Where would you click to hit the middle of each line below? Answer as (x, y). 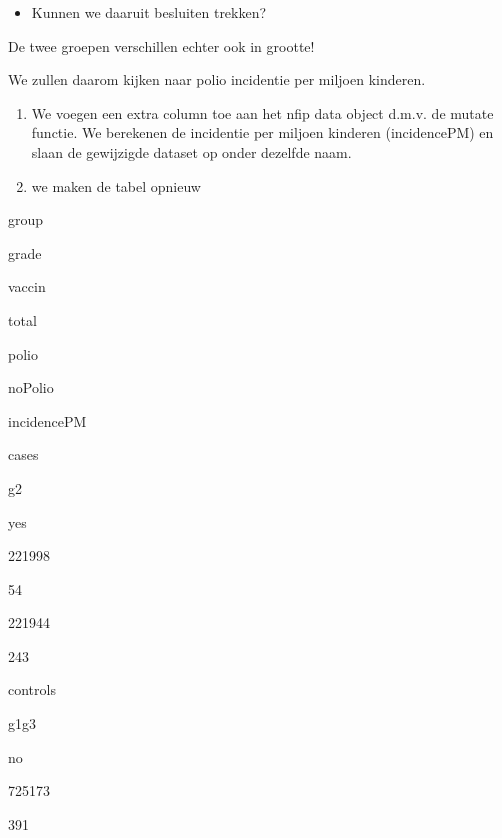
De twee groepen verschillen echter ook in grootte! (161, 45)
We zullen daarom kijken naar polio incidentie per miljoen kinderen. (217, 79)
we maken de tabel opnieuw (116, 185)
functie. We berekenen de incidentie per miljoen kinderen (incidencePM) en (262, 132)
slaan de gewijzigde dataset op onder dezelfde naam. (191, 151)
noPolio (31, 387)
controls (32, 689)
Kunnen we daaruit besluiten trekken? (149, 12)
